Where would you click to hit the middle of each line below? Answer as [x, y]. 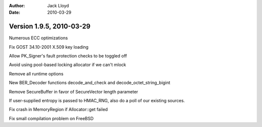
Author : [17, 6]
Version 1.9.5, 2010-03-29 [50, 27]
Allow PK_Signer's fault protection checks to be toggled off [68, 56]
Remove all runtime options [36, 73]
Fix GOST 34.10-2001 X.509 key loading [49, 47]
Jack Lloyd [58, 6]
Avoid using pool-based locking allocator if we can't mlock [67, 65]
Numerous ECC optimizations [38, 38]
